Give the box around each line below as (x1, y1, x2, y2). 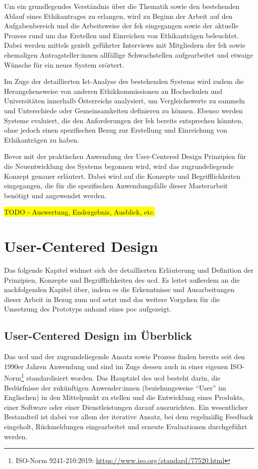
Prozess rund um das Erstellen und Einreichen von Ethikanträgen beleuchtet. (4, 30, 239, 40)
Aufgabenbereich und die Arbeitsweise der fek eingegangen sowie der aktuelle (4, 20, 239, 31)
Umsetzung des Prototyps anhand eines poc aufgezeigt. (4, 304, 172, 314)
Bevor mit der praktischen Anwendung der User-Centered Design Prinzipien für (4, 151, 247, 161)
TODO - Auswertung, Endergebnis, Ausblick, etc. (4, 207, 155, 217)
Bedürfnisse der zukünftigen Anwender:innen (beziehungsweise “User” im (4, 382, 226, 392)
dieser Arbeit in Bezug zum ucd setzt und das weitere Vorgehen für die (4, 294, 220, 304)
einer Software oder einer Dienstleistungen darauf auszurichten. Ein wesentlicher (4, 401, 248, 412)
